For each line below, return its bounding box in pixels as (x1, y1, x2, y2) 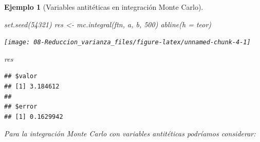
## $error (4, 103, 38, 111)
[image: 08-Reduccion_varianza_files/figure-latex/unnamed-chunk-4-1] (4, 39, 251, 46)
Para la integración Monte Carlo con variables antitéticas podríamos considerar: (4, 128, 256, 139)
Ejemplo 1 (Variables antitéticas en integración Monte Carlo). (4, 2, 203, 12)
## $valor (4, 73, 38, 80)
